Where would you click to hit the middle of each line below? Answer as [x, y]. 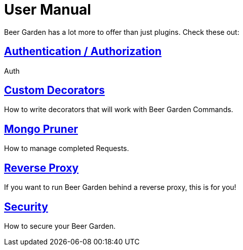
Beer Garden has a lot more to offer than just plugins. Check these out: [122, 32]
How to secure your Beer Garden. [60, 226]
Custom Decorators [54, 90]
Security [26, 207]
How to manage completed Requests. [67, 148]
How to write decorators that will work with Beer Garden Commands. [119, 110]
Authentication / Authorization [83, 52]
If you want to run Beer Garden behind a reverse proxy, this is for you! [120, 187]
